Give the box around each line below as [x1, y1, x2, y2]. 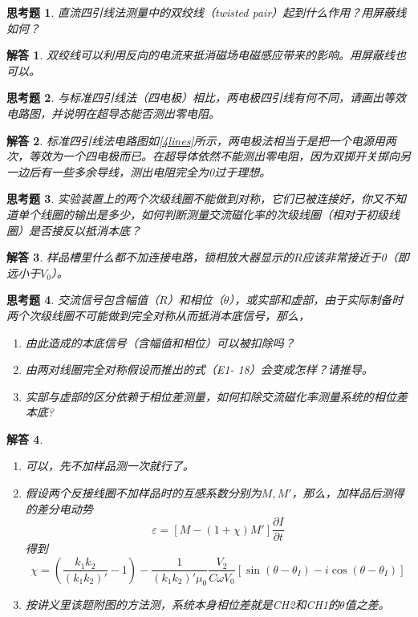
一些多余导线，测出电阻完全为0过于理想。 [51, 163, 271, 180]
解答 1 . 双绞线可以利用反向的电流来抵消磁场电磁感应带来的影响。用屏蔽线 [6, 47, 395, 63]
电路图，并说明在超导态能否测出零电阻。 [6, 104, 220, 121]
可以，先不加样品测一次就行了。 [25, 457, 194, 474]
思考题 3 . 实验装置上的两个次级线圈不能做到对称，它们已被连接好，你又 [6, 190, 384, 207]
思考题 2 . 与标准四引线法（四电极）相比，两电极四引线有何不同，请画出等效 [6, 89, 406, 106]
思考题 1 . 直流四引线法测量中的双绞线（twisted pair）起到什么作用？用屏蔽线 [6, 4, 407, 20]
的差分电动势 [25, 500, 93, 517]
